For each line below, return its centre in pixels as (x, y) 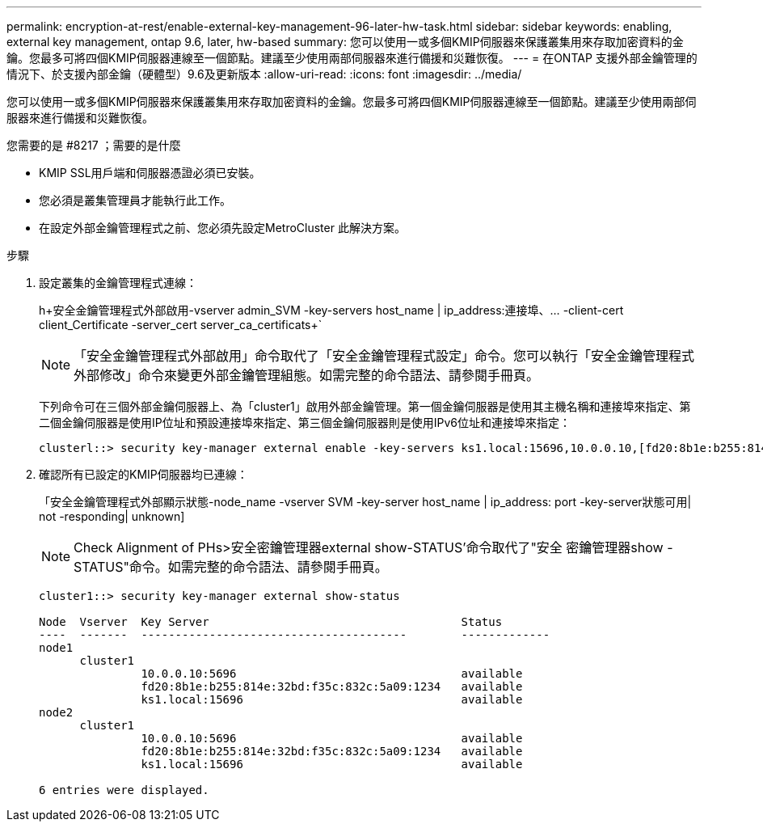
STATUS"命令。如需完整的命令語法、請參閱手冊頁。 (231, 567)
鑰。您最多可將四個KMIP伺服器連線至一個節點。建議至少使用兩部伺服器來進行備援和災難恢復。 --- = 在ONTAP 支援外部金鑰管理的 (352, 58)
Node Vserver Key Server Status (271, 622)
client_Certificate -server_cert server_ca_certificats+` (181, 325)
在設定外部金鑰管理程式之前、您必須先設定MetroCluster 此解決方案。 (222, 228)
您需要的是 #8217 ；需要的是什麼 (94, 145)
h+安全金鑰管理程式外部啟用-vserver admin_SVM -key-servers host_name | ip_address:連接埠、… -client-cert (331, 310)
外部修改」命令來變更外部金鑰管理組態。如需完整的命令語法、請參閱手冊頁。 (307, 375)
